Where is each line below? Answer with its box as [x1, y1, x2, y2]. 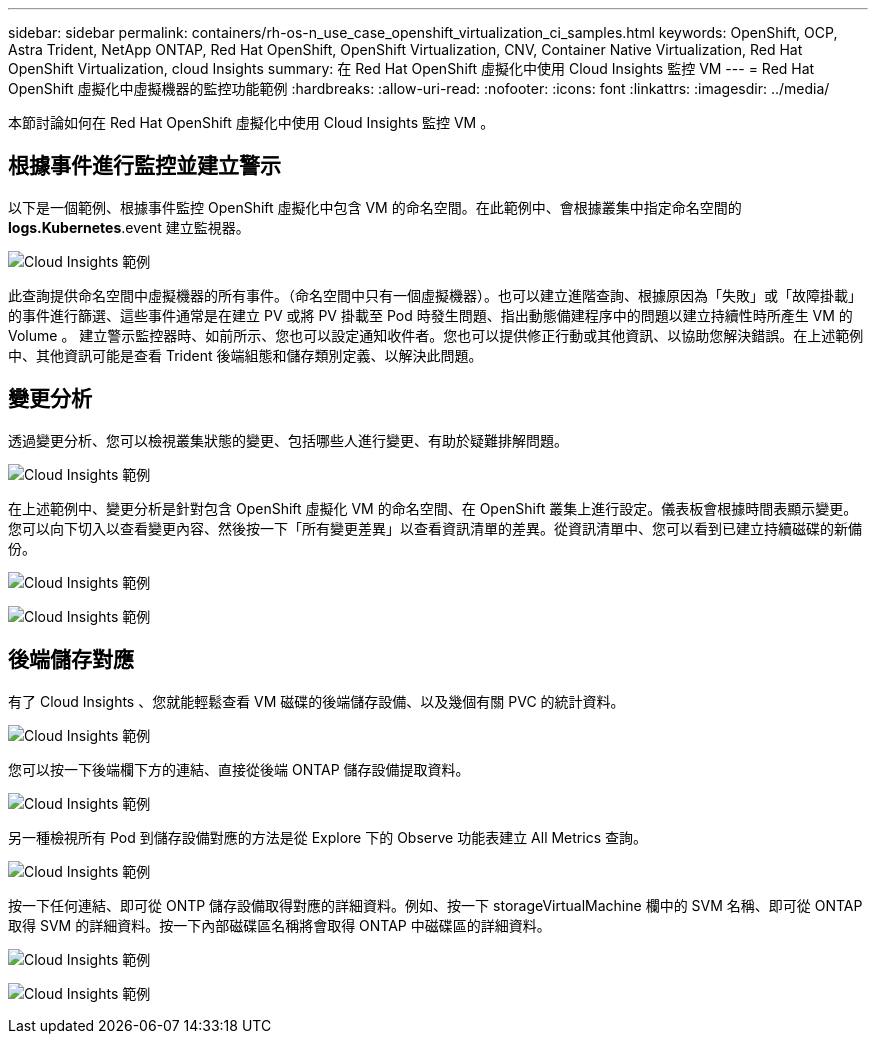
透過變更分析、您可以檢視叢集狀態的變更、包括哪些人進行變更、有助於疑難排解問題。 [8, 431, 568, 449]
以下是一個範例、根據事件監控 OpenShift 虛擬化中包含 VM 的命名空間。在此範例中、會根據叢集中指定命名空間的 [8, 198, 742, 216]
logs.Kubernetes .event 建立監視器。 [8, 218, 250, 236]
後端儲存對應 [8, 647, 134, 673]
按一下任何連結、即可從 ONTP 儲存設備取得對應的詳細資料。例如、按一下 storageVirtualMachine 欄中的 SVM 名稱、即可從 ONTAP [8, 896, 863, 914]
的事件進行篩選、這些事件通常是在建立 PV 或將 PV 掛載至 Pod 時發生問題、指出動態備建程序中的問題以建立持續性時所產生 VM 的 [8, 306, 853, 324]
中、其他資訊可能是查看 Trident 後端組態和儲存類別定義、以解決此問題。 [8, 346, 483, 364]
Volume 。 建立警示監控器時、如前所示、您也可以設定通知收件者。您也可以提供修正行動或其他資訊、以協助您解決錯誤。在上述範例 [8, 326, 864, 344]
